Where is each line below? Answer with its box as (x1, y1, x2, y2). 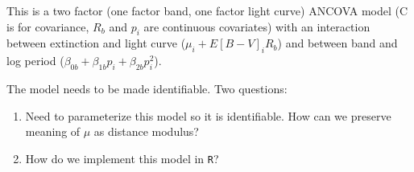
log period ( (6, 52, 64, 69)
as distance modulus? (93, 123, 199, 140)
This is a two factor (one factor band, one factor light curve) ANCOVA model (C (6, 2, 408, 18)
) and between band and (277, 35, 398, 51)
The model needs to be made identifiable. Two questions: (6, 80, 288, 96)
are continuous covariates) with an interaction (143, 18, 371, 35)
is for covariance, (6, 18, 89, 35)
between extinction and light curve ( (6, 35, 186, 51)
